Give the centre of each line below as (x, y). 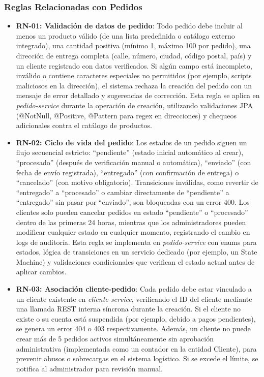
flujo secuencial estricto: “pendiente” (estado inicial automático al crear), (130, 152)
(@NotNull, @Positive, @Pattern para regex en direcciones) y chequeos (126, 115)
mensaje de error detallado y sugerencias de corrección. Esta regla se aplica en (138, 95)
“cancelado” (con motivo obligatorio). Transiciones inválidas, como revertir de (137, 182)
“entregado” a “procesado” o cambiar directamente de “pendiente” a (123, 192)
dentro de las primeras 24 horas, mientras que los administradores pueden (131, 222)
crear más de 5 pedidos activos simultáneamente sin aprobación (115, 339)
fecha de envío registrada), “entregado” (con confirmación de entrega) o (127, 172)
